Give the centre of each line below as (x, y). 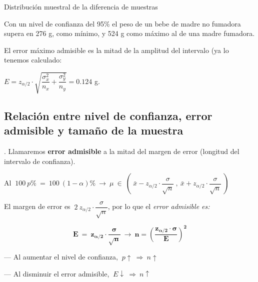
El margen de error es (37, 206)
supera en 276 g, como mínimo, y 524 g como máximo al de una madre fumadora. (129, 33)
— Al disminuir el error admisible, (57, 273)
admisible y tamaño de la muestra (94, 130)
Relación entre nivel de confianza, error (108, 115)
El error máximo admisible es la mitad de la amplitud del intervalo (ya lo (116, 50)
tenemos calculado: (33, 60)
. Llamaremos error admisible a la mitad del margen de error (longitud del (122, 151)
